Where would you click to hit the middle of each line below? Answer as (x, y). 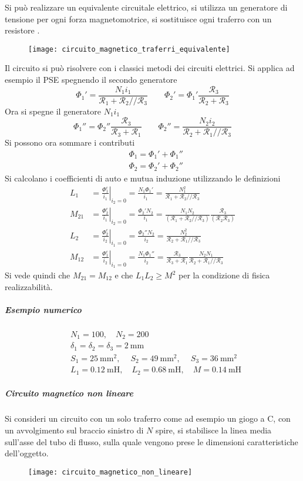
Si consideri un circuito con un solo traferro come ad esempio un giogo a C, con (148, 418)
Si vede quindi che (38, 275)
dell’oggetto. (27, 453)
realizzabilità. (29, 286)
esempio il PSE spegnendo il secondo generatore (91, 80)
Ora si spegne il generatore (53, 111)
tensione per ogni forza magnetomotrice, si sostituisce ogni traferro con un (138, 18)
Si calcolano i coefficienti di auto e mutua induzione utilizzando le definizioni (143, 178)
